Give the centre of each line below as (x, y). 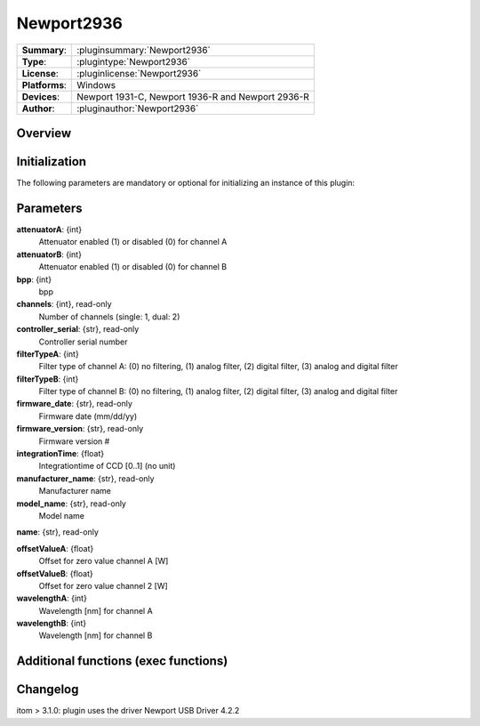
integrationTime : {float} (60, 454)
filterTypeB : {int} (48, 379)
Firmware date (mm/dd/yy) (88, 416)
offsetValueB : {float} (55, 573)
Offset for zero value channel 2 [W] (103, 585)
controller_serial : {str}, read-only (78, 329)
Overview (44, 133)
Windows (96, 85)
